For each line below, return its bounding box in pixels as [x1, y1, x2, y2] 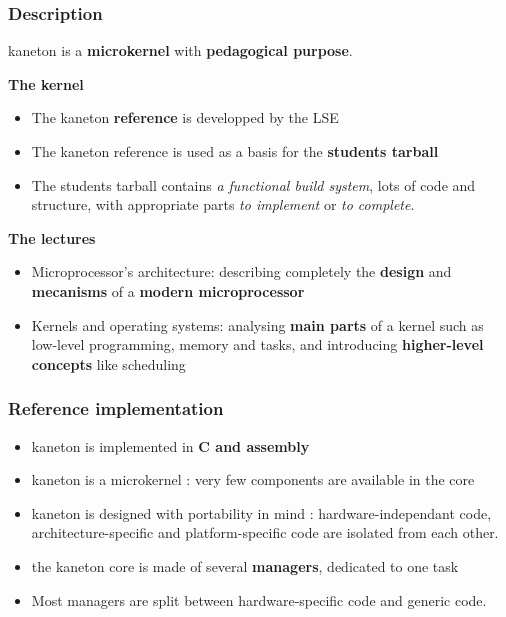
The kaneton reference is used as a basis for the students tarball [31, 141, 439, 161]
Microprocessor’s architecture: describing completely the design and [31, 261, 452, 282]
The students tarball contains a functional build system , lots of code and [31, 174, 476, 195]
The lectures [8, 227, 96, 248]
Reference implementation [8, 396, 224, 421]
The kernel [8, 73, 84, 94]
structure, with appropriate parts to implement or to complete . [31, 194, 415, 215]
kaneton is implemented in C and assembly [31, 435, 310, 456]
